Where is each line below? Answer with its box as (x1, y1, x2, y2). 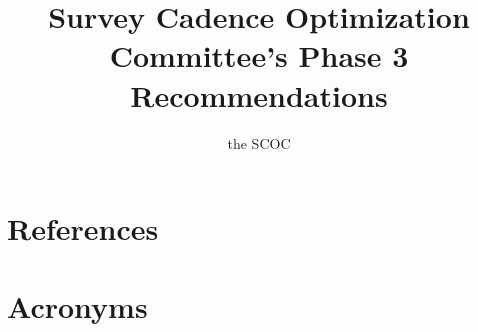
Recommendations (130, 74, 388, 115)
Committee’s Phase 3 (109, 35, 409, 76)
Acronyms (7, 286, 148, 327)
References (7, 208, 159, 249)
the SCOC (227, 132, 291, 153)
